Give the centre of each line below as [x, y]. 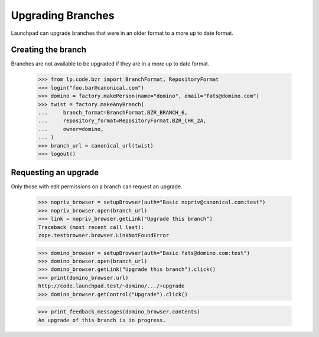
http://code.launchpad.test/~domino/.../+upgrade [111, 286]
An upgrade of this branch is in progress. [102, 320]
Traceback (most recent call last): [91, 227]
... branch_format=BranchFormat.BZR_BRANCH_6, [113, 112]
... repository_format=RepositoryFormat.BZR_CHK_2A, [122, 121]
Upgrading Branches [63, 15]
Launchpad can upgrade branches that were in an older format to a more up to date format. [122, 33]
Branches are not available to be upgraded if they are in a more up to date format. [110, 64]
